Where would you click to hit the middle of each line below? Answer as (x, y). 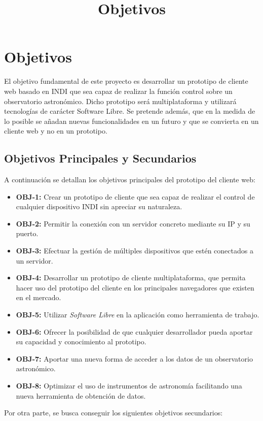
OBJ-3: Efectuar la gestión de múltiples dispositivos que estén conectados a (135, 251)
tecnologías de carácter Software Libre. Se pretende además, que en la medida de (130, 111)
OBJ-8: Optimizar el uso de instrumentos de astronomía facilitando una (129, 385)
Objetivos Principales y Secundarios (100, 158)
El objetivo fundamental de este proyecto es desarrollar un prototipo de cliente (126, 81)
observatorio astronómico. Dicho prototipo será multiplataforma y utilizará (120, 101)
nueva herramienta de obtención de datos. (81, 395)
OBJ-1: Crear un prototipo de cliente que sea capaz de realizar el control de (135, 196)
